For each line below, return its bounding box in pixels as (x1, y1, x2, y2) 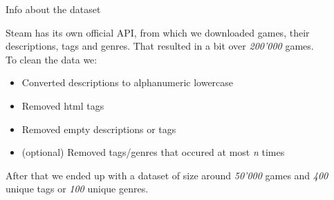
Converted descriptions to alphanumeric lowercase (21, 75, 234, 90)
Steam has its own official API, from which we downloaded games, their (6, 25, 310, 39)
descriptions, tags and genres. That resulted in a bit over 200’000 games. (6, 39, 314, 53)
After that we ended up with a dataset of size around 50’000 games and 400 (6, 168, 328, 182)
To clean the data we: (6, 52, 98, 66)
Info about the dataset (6, 2, 101, 16)
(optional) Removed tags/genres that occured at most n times (21, 145, 285, 159)
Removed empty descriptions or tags (21, 121, 176, 136)
